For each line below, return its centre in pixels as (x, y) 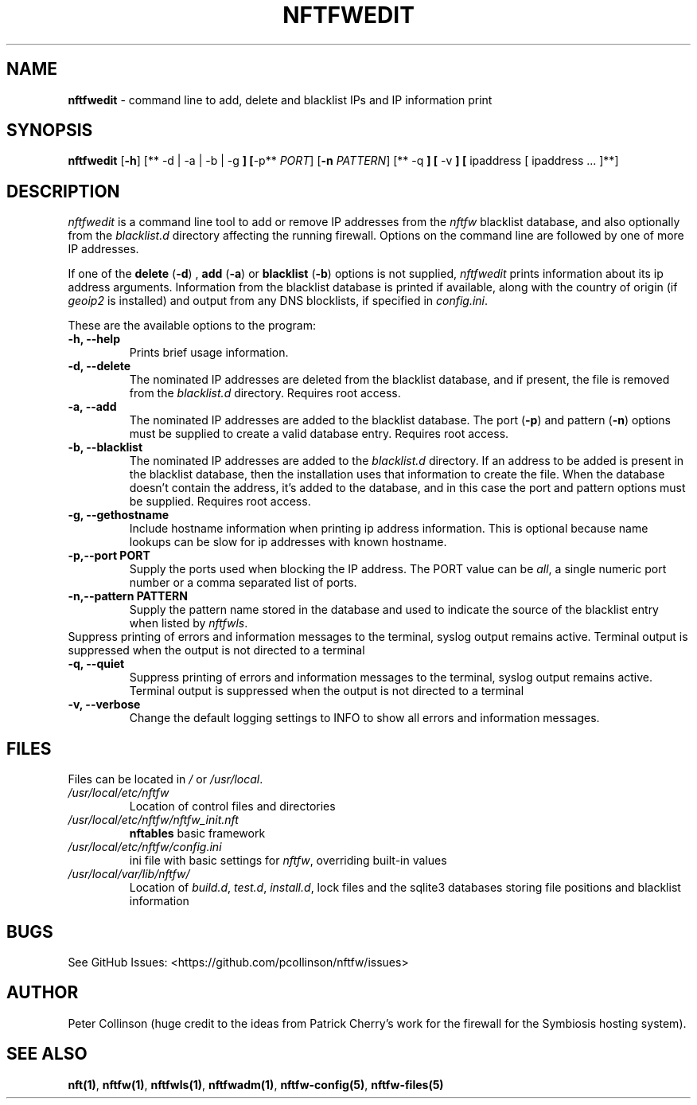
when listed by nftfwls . (189, 623)
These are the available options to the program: (192, 326)
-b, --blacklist (105, 447)
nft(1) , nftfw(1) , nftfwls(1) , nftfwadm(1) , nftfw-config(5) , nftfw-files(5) (256, 1084)
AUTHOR (43, 993)
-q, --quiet (96, 664)
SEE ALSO (47, 1054)
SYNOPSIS (50, 131)
